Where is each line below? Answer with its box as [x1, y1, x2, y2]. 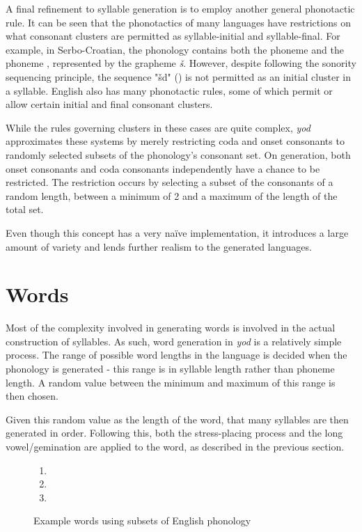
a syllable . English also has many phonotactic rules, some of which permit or [6, 83, 333, 97]
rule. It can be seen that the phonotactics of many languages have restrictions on [6, 15, 351, 29]
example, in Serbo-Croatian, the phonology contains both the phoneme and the [6, 42, 344, 56]
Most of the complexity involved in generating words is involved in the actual [6, 320, 336, 335]
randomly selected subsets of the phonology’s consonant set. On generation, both [6, 147, 351, 162]
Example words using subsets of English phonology [33, 513, 251, 528]
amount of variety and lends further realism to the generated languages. [6, 239, 312, 253]
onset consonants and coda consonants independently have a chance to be [6, 161, 320, 175]
